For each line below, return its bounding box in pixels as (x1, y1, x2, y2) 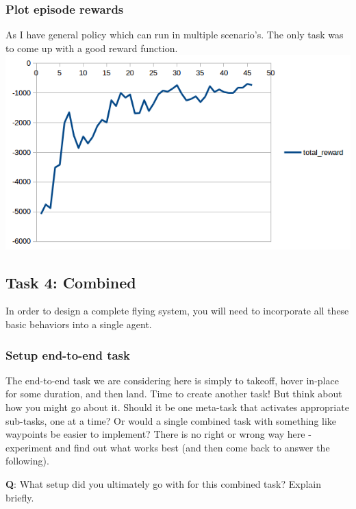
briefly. (5, 490, 34, 504)
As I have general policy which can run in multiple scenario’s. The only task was (5, 27, 344, 42)
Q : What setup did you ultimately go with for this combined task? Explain (5, 477, 322, 491)
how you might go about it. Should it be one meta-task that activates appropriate (5, 400, 349, 414)
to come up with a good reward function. (5, 40, 178, 55)
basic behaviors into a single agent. (5, 317, 152, 332)
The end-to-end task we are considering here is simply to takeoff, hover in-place (5, 373, 339, 387)
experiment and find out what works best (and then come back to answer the (5, 440, 330, 454)
